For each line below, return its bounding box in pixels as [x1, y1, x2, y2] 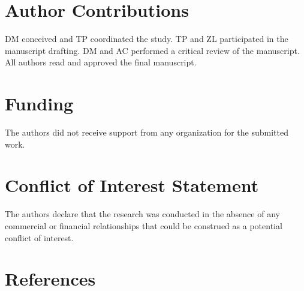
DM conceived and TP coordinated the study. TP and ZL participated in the [5, 32, 288, 45]
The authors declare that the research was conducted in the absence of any [5, 208, 280, 220]
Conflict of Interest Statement [5, 173, 259, 197]
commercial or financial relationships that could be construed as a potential [5, 219, 282, 232]
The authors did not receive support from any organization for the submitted [5, 126, 289, 139]
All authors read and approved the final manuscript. [5, 56, 197, 68]
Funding [5, 91, 74, 116]
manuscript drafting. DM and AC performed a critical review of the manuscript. [5, 44, 300, 56]
